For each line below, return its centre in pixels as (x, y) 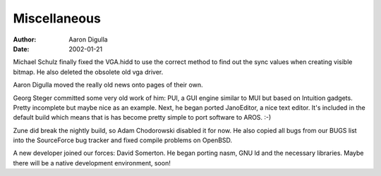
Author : (25, 39)
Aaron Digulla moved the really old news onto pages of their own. (108, 85)
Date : (21, 49)
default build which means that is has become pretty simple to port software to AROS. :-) (142, 118)
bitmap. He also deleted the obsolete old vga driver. (88, 72)
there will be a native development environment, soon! (92, 163)
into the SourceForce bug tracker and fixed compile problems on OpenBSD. (123, 140)
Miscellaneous (57, 18)
